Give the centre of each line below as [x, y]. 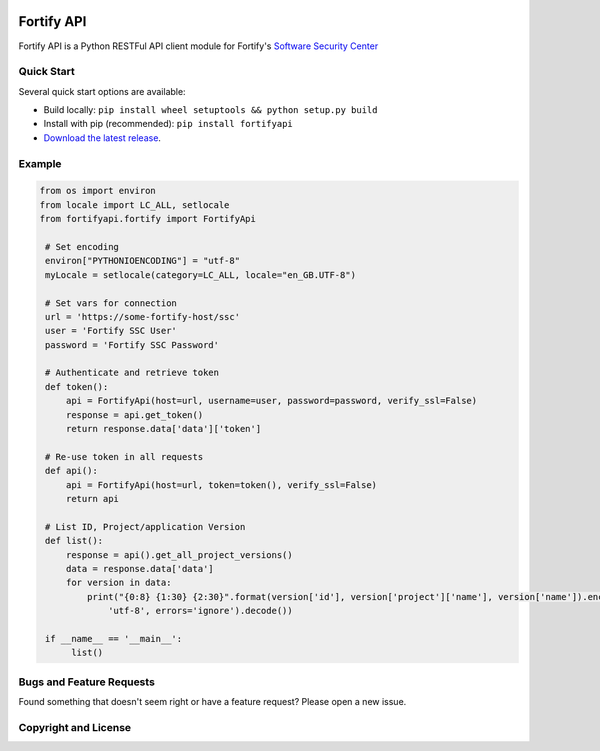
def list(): [74, 541]
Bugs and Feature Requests [86, 682]
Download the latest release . [102, 137]
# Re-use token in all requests [124, 456]
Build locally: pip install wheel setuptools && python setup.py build [210, 110]
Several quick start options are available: [102, 91]
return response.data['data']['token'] [163, 429]
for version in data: [118, 583]
